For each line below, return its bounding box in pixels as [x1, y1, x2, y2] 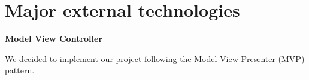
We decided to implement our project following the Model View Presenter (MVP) [5, 52, 305, 64]
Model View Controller [5, 32, 103, 45]
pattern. [5, 64, 35, 76]
